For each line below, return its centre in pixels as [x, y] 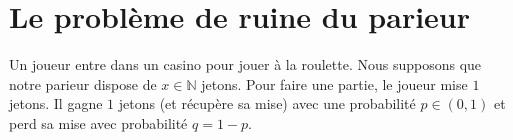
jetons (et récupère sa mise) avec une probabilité [267, 103]
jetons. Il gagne [56, 103]
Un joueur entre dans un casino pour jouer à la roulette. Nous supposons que [245, 64]
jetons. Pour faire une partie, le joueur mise [334, 83]
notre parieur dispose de [83, 83]
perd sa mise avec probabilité [98, 122]
